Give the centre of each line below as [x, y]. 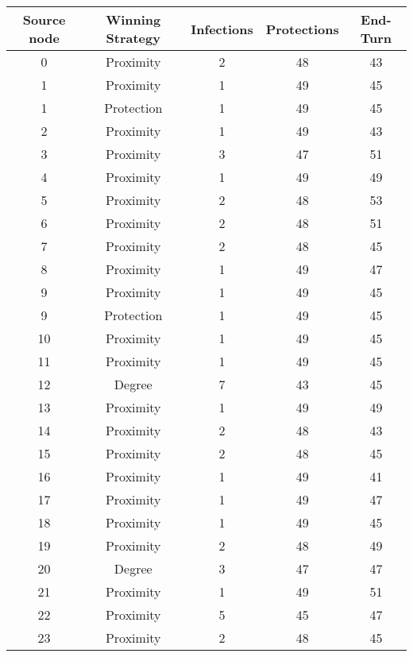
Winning [133, 19]
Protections [302, 29]
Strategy [133, 38]
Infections [222, 29]
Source [44, 19]
